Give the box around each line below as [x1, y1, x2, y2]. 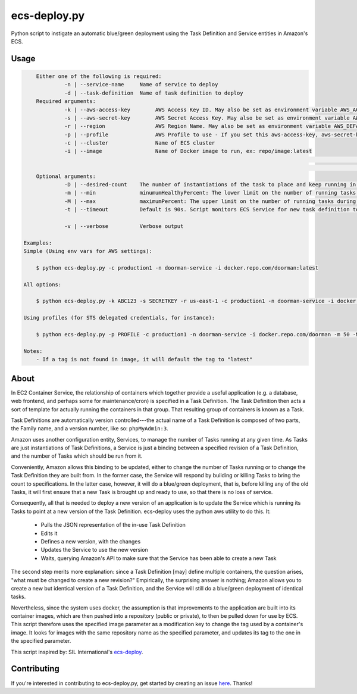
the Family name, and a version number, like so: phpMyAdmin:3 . [11, 425, 169, 432]
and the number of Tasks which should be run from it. [11, 452, 143, 459]
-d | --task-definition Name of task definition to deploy [64, 89, 243, 96]
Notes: [23, 348, 43, 354]
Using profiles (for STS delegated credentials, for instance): [23, 314, 215, 321]
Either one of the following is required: [36, 73, 162, 80]
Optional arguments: [36, 173, 96, 180]
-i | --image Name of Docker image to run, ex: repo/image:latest [64, 148, 312, 155]
